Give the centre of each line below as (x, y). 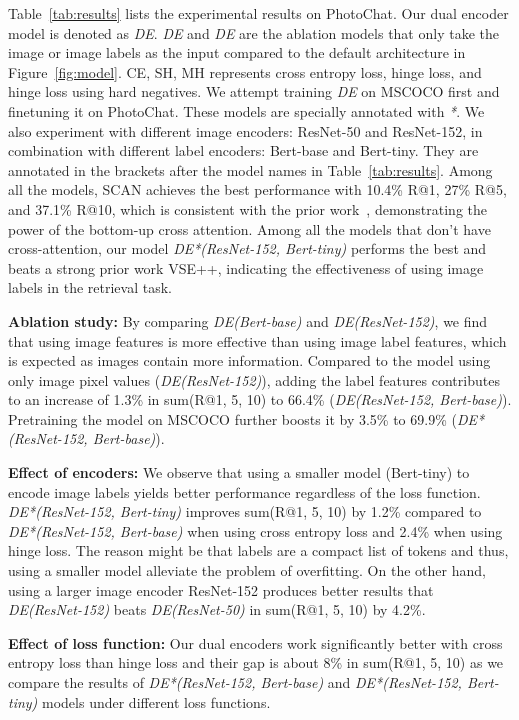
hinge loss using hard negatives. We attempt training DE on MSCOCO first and (254, 91)
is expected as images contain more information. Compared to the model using (249, 360)
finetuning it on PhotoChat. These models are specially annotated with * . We (246, 110)
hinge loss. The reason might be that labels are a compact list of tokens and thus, (258, 550)
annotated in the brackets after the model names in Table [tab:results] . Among (250, 169)
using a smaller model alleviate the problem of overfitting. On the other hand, (247, 570)
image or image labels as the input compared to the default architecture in (237, 52)
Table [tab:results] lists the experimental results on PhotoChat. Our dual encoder (258, 13)
